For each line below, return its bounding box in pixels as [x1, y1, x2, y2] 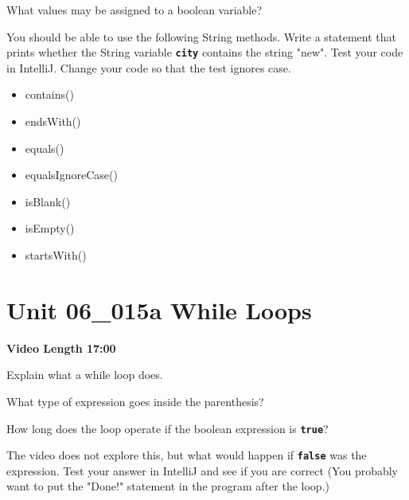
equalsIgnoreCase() [25, 166, 118, 183]
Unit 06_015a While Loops [6, 293, 312, 326]
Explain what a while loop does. [6, 366, 163, 383]
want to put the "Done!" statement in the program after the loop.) [6, 478, 329, 494]
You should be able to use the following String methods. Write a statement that [6, 28, 397, 45]
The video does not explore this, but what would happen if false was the [6, 447, 367, 463]
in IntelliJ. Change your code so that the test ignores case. [6, 59, 291, 76]
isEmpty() [25, 220, 75, 236]
